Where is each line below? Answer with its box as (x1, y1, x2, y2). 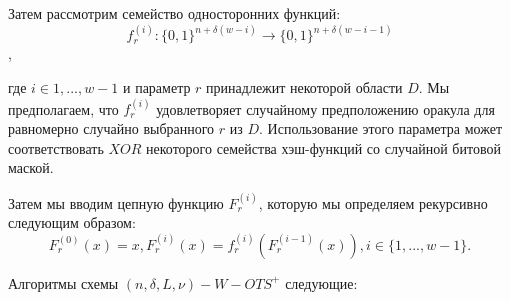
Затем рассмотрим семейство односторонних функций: (8, 3, 341, 23)
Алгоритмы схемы (8, 272, 119, 293)
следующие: (285, 272, 358, 293)
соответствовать (8, 137, 104, 158)
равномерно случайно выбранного (8, 117, 215, 138)
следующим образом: (8, 212, 136, 233)
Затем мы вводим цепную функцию (8, 192, 224, 213)
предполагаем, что (8, 98, 119, 119)
